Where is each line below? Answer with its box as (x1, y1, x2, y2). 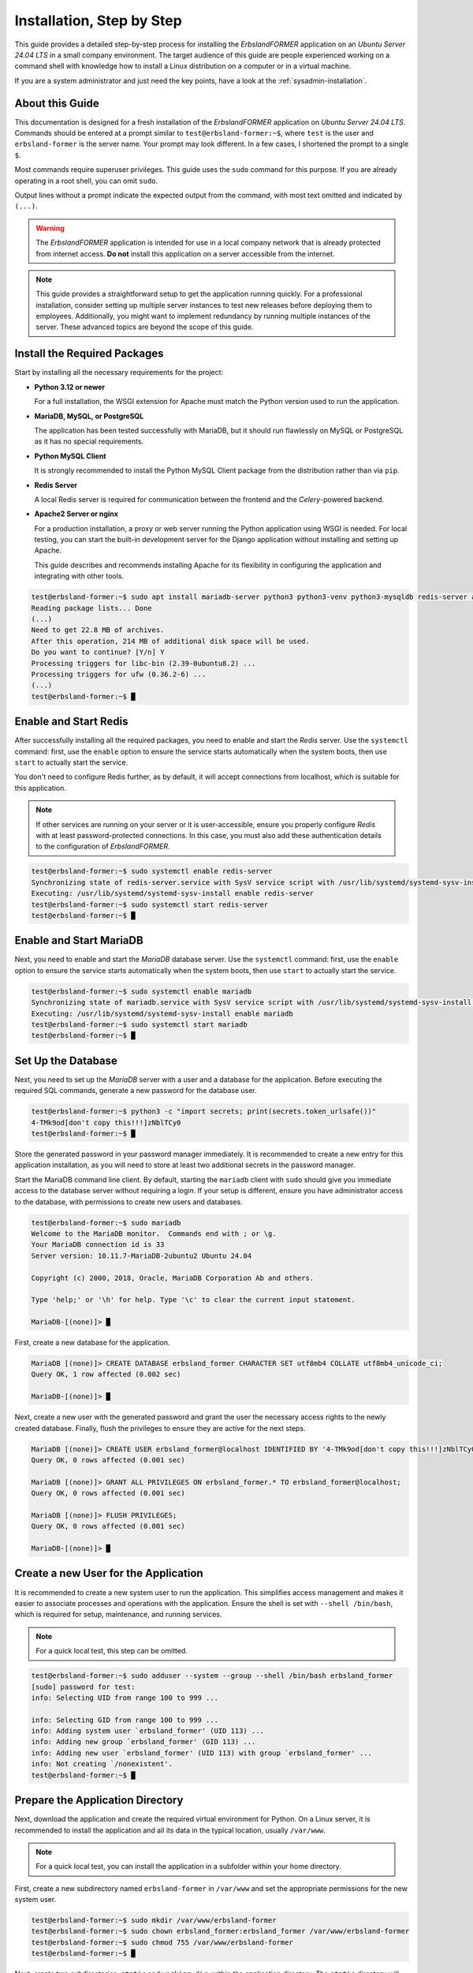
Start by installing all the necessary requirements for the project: (14, 368, 224, 377)
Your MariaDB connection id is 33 (31, 1240, 165, 1249)
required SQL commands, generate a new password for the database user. (14, 1086, 257, 1095)
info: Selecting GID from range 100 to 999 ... (31, 1715, 218, 1724)
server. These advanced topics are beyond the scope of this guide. (35, 322, 254, 331)
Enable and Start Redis (14, 715, 129, 728)
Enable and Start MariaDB (14, 934, 143, 947)
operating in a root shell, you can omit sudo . (14, 176, 158, 185)
